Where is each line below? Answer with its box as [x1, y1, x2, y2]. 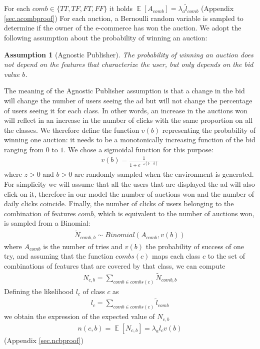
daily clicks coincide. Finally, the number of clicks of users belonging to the [4, 198, 234, 209]
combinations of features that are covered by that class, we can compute [4, 260, 225, 271]
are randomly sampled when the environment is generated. [74, 169, 254, 179]
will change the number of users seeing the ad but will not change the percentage [4, 95, 252, 105]
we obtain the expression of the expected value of [4, 311, 155, 322]
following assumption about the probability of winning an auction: [4, 32, 207, 42]
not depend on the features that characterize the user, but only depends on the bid [4, 59, 253, 69]
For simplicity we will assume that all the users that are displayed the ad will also [4, 179, 255, 189]
